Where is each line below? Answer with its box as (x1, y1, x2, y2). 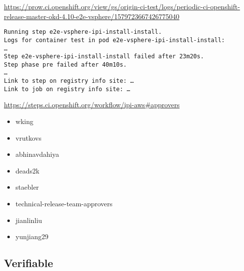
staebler (15, 182, 39, 192)
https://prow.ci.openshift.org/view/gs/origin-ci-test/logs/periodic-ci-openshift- (4, 1, 240, 11)
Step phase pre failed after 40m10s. (4, 61, 127, 68)
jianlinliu (15, 215, 42, 225)
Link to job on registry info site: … (4, 85, 130, 93)
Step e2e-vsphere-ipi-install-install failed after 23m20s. (4, 53, 204, 60)
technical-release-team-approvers (15, 198, 113, 208)
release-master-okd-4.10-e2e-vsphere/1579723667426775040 (4, 11, 180, 21)
